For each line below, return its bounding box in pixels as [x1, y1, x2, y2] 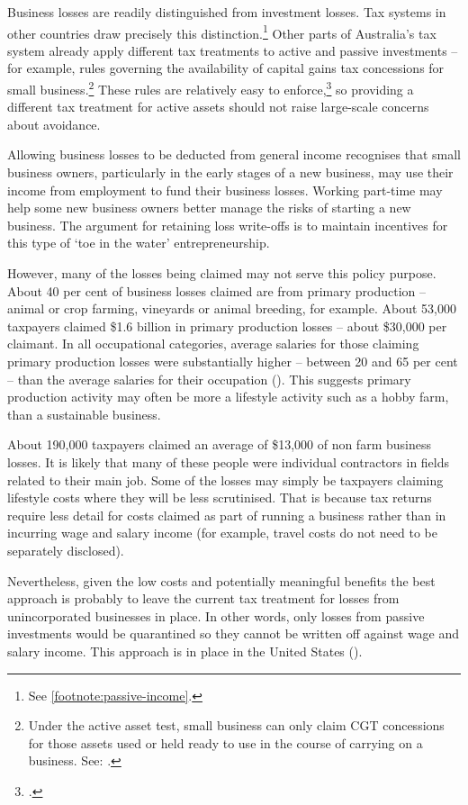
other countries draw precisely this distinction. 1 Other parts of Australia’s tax [7, 21, 436, 42]
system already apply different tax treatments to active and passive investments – [7, 41, 458, 59]
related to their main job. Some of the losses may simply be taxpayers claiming [7, 470, 444, 489]
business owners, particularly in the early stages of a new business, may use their [7, 163, 454, 182]
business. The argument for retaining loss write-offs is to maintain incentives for [7, 215, 448, 234]
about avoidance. [7, 114, 101, 133]
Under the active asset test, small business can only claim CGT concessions [28, 716, 445, 735]
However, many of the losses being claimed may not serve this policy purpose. [7, 264, 436, 283]
